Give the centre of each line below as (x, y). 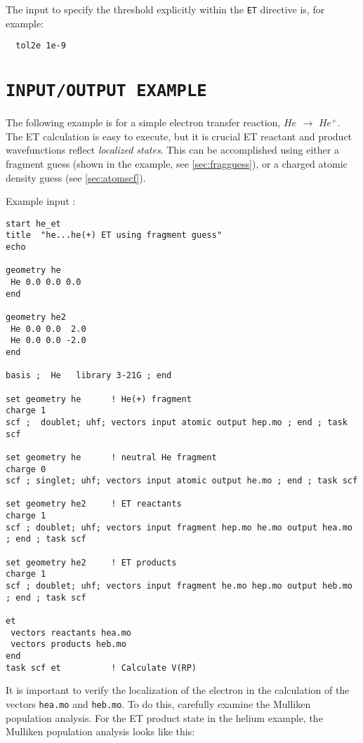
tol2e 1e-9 (41, 46)
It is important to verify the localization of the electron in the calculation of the (178, 690)
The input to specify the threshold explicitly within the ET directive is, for (165, 9)
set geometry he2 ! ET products (91, 562)
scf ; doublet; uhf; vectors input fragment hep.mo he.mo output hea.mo (179, 527)
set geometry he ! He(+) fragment (99, 399)
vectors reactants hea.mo (71, 632)
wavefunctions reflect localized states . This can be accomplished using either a (172, 150)
